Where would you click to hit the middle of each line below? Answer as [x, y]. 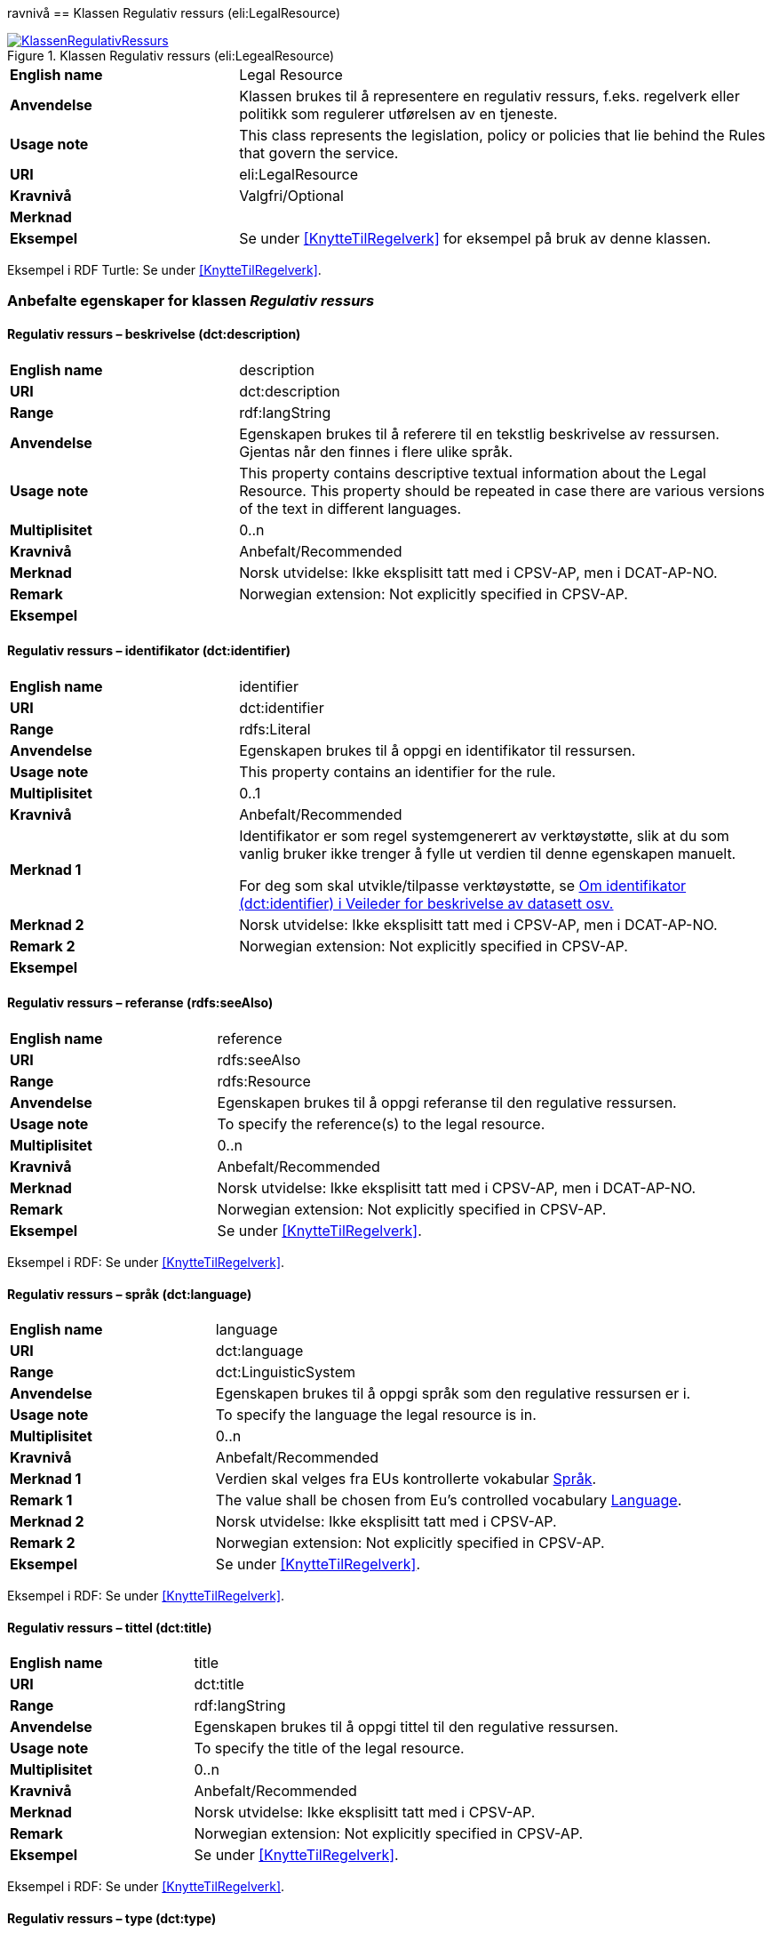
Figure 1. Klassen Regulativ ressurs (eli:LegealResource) [171, 56]
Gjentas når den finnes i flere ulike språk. [376, 451]
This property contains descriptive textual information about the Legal [473, 473]
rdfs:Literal [275, 729]
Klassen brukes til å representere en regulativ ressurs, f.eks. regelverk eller [489, 96]
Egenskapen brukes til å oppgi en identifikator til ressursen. [438, 750]
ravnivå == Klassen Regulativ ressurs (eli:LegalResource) [174, 13]
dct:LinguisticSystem [285, 1372]
